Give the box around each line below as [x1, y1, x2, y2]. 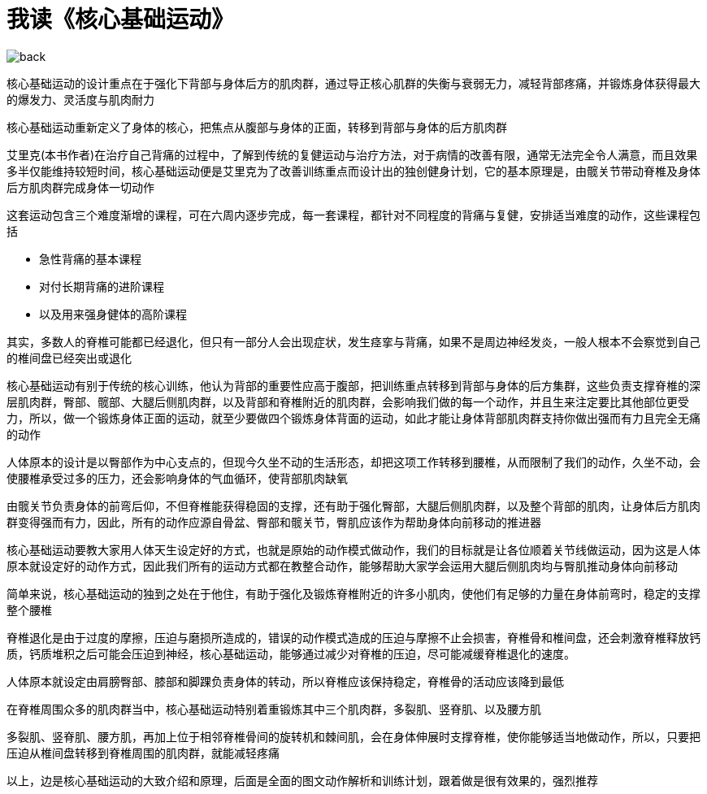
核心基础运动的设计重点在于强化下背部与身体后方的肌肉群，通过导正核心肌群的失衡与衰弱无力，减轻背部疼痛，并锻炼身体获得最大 [7, 76, 700, 90]
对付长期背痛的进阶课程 [39, 279, 164, 293]
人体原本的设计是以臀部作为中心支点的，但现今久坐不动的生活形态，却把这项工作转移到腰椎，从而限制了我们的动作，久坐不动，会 [7, 454, 700, 469]
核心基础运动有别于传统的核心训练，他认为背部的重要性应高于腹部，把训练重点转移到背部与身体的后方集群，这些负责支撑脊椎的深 [7, 378, 700, 393]
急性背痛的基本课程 [39, 251, 141, 266]
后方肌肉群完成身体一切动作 [7, 180, 154, 194]
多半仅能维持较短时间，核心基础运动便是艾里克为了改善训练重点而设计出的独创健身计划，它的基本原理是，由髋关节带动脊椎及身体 [7, 163, 700, 178]
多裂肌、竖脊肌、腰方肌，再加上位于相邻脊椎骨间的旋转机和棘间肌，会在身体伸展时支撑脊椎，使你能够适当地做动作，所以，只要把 [7, 729, 700, 744]
